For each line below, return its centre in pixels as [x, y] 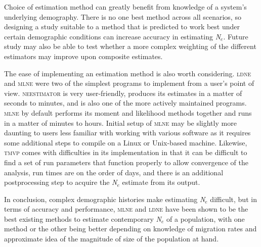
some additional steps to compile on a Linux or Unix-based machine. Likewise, [126, 142]
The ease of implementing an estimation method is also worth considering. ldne [128, 73]
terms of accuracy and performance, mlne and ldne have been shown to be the [126, 209]
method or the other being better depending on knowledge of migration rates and [130, 229]
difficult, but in [233, 199]
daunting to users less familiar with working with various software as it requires [127, 133]
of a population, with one [206, 218]
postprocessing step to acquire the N [61, 182]
